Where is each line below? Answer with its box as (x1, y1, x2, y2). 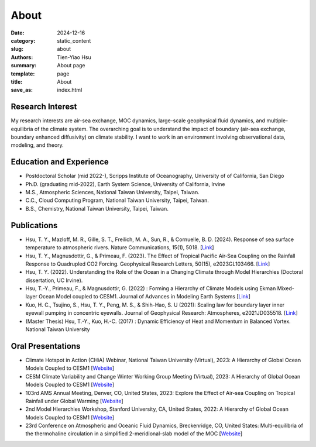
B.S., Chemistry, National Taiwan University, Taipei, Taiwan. (25, 205, 169, 212)
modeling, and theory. (11, 142, 64, 149)
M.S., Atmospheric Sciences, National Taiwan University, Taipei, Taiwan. (25, 189, 200, 196)
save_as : (11, 87, 33, 94)
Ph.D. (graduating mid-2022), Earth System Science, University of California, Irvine (25, 180, 225, 187)
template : (11, 70, 35, 77)
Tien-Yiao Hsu (57, 53, 91, 61)
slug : (11, 46, 23, 53)
